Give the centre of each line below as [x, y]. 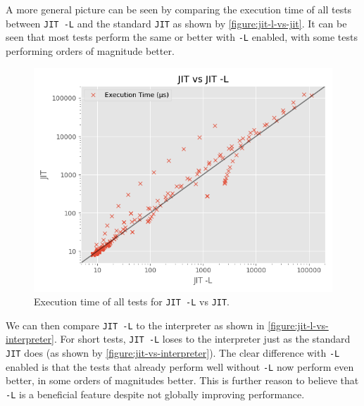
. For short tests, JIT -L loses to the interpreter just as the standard [202, 339]
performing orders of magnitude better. [90, 50]
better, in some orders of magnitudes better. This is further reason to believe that [182, 380]
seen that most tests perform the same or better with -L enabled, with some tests [182, 37]
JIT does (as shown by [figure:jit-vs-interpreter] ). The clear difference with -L [173, 353]
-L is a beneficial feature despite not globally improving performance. [155, 394]
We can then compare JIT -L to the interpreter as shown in [135, 325]
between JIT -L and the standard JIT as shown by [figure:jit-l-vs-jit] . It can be [176, 23]
